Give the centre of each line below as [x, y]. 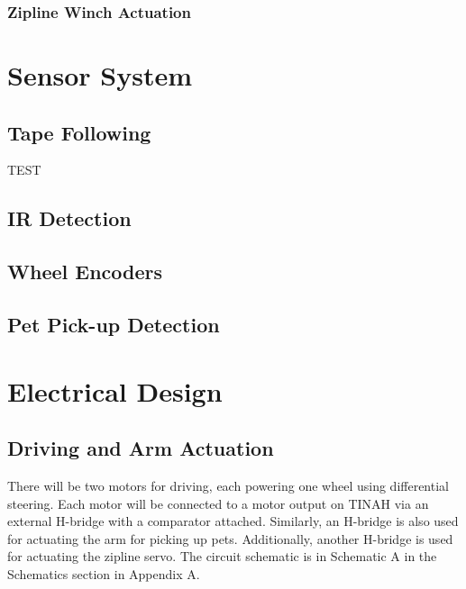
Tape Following [79, 132]
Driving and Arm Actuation [141, 448]
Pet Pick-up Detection [114, 324]
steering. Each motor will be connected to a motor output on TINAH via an [218, 503]
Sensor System [100, 75]
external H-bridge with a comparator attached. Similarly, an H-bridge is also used [233, 521]
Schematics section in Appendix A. [104, 573]
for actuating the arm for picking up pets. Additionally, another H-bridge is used [230, 538]
